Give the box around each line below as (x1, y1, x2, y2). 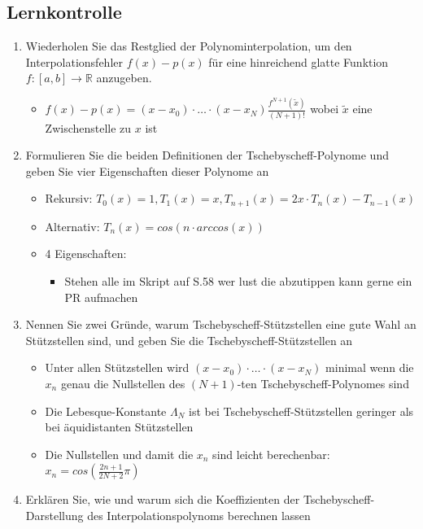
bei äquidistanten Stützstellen (45, 418, 194, 435)
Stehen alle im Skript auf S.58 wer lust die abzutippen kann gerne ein (64, 273, 412, 290)
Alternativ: (45, 217, 100, 234)
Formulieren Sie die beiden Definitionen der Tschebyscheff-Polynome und (25, 146, 389, 164)
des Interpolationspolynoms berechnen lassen (87, 506, 311, 523)
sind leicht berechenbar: (212, 445, 330, 462)
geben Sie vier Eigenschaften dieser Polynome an (25, 162, 269, 179)
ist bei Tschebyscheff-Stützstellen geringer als (188, 402, 414, 419)
